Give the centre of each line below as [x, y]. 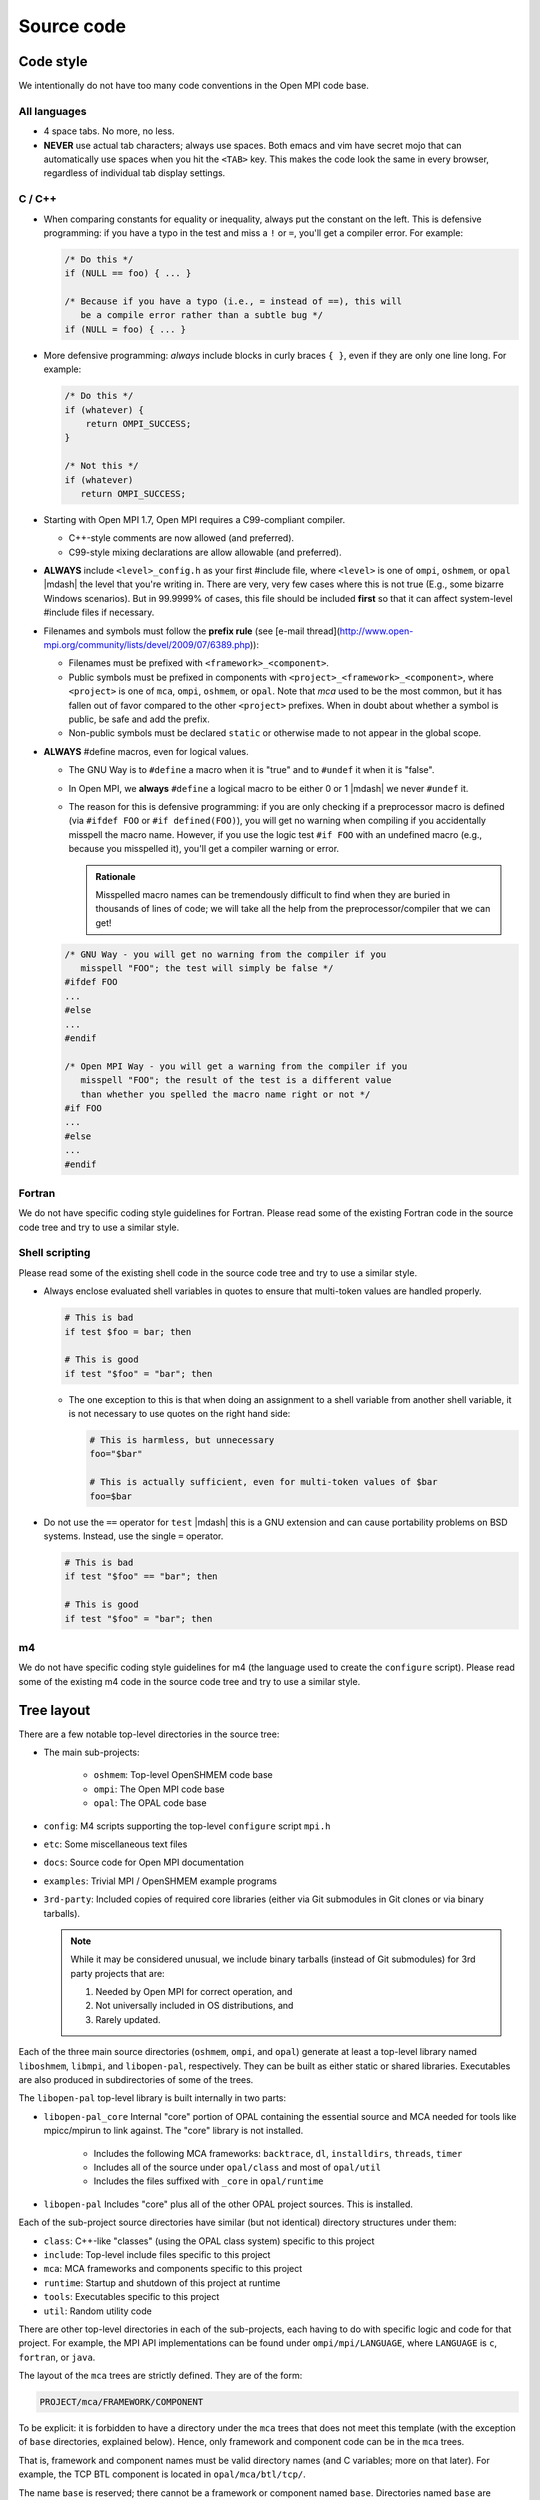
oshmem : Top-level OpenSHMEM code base [183, 1775]
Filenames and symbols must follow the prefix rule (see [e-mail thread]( [191, 631]
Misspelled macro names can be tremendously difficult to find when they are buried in [272, 894]
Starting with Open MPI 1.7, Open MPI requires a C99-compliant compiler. [194, 519]
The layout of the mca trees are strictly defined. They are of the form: [160, 2376]
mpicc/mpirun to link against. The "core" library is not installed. [173, 2131]
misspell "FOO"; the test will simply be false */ [207, 968]
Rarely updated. [128, 2019]
